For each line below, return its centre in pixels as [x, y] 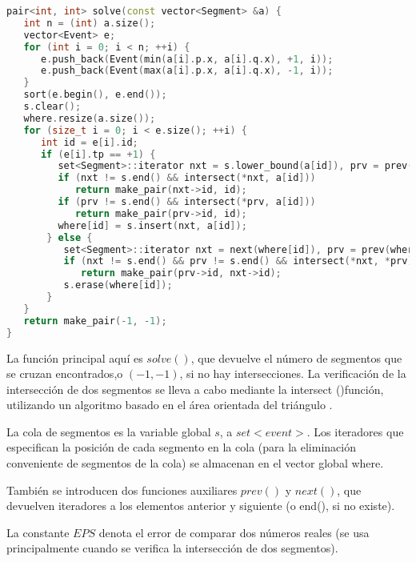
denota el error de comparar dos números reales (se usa [234, 532]
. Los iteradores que [355, 431]
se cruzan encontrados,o [65, 373]
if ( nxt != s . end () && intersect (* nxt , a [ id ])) [187, 178]
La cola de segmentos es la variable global [109, 431]
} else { [70, 237]
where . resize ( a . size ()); [90, 118]
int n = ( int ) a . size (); [90, 23]
